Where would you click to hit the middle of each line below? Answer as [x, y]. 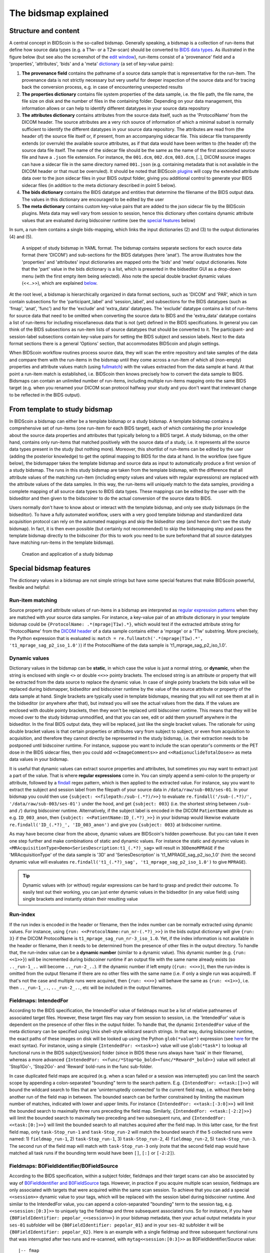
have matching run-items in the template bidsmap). [62, 543]
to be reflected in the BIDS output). [45, 395]
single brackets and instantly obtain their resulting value [80, 899]
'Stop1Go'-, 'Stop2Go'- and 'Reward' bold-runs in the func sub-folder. [81, 1067]
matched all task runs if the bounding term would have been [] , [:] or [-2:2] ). [92, 1153]
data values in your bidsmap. [39, 759]
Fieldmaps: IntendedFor [39, 1000]
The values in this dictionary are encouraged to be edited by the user [93, 199]
